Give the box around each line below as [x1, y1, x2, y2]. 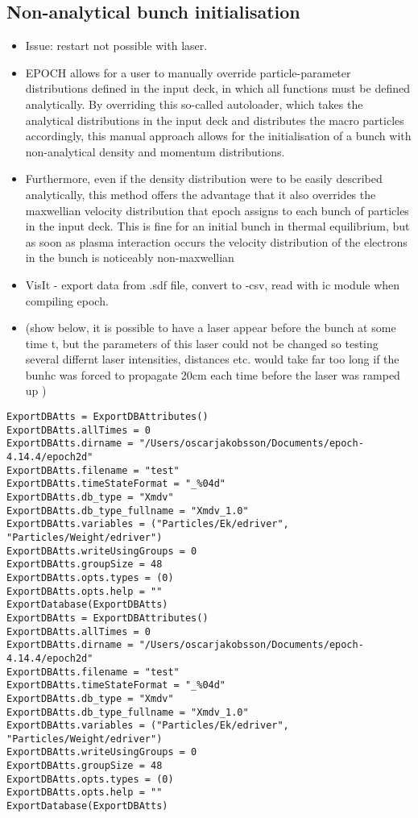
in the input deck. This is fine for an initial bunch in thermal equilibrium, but [25, 218, 410, 235]
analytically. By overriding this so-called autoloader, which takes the [25, 95, 363, 112]
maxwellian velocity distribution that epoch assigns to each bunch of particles [25, 201, 409, 218]
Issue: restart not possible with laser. [25, 37, 208, 54]
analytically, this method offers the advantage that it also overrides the [25, 185, 376, 202]
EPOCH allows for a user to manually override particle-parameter [25, 64, 351, 81]
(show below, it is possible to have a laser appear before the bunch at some [25, 319, 396, 336]
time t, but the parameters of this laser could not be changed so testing [25, 334, 379, 351]
